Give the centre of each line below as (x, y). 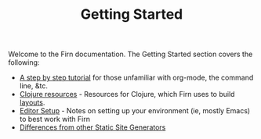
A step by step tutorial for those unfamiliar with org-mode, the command (136, 78)
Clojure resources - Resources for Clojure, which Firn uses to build (127, 94)
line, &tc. (34, 86)
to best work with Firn (54, 119)
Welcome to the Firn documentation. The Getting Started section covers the (130, 54)
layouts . (32, 102)
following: (24, 62)
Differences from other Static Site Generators (92, 127)
